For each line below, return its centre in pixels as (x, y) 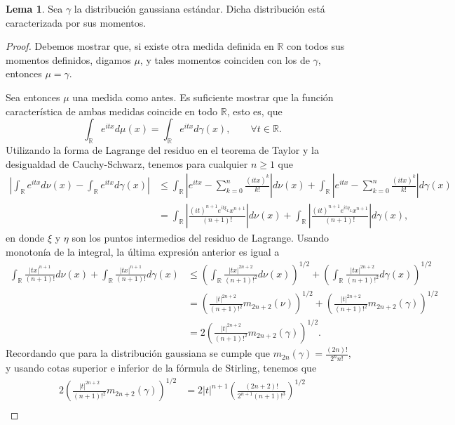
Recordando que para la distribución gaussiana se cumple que (138, 353)
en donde (25, 238)
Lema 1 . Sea (34, 8)
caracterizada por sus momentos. (76, 22)
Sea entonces (33, 97)
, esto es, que (254, 111)
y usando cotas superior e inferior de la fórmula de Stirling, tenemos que (161, 368)
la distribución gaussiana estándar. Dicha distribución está (199, 8)
